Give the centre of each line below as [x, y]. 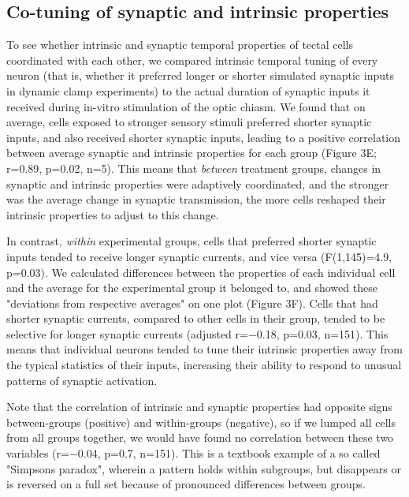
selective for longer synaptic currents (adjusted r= [127, 333]
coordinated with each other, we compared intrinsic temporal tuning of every [192, 60]
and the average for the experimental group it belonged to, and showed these [192, 288]
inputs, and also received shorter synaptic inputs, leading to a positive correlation [204, 137]
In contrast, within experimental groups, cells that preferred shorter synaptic [191, 241]
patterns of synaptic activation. [82, 380]
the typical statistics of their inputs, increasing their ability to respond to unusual [204, 365]
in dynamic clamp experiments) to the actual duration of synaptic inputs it [188, 90]
